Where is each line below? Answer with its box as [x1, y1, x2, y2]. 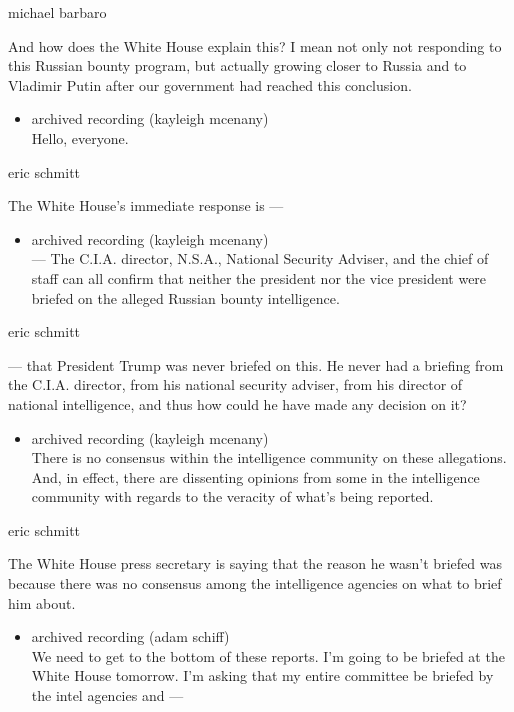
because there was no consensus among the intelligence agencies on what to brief [8, 573, 502, 594]
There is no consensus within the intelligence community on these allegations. [31, 447, 507, 468]
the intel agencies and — [31, 685, 184, 706]
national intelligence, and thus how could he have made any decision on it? [8, 393, 467, 414]
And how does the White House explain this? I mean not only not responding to [8, 35, 502, 56]
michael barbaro [8, 2, 107, 22]
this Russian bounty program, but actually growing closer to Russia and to [8, 55, 467, 76]
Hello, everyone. [31, 127, 129, 148]
